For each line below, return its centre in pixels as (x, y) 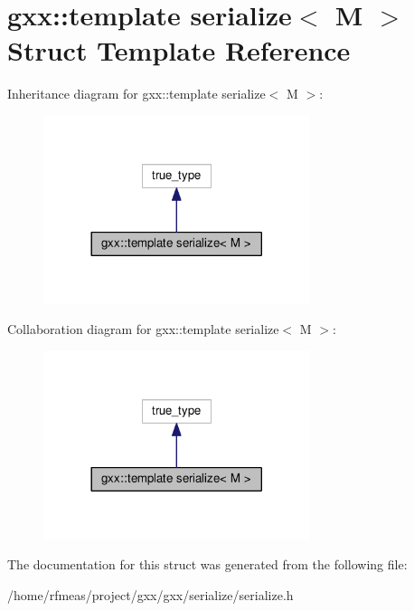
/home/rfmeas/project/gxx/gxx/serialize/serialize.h (151, 594)
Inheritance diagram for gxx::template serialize (136, 94)
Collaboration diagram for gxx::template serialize (143, 329)
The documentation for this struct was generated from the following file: (207, 564)
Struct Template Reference (179, 50)
